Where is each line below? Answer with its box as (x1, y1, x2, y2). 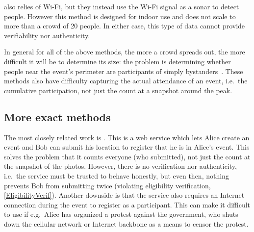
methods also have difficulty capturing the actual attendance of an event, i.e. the (4, 76, 248, 86)
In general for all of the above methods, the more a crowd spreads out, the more (4, 47, 245, 57)
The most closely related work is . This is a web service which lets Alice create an (4, 132, 250, 142)
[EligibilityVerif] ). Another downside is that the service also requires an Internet (4, 190, 245, 200)
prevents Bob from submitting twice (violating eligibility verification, (4, 180, 211, 190)
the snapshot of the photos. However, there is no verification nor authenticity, (4, 161, 237, 171)
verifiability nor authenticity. (4, 30, 90, 40)
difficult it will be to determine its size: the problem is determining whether (4, 56, 231, 66)
